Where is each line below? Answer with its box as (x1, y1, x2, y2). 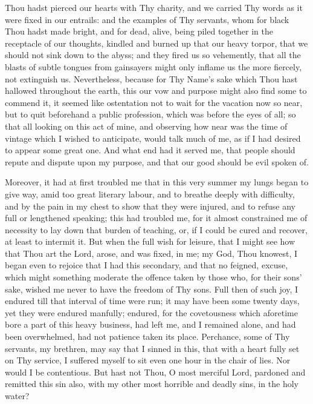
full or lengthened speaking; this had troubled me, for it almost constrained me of (5, 211, 308, 224)
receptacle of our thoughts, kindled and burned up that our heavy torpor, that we (5, 36, 308, 49)
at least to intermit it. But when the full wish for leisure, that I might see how (5, 235, 295, 248)
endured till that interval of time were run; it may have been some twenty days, (5, 294, 300, 307)
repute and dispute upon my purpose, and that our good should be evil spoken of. (5, 155, 309, 168)
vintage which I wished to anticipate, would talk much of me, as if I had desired (5, 131, 301, 144)
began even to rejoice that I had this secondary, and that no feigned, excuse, (5, 259, 288, 271)
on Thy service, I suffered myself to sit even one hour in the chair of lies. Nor (5, 354, 291, 366)
